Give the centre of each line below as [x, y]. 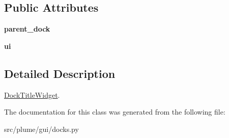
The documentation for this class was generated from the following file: [115, 112]
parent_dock [27, 29]
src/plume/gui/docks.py [41, 129]
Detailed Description [60, 73]
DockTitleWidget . [32, 94]
